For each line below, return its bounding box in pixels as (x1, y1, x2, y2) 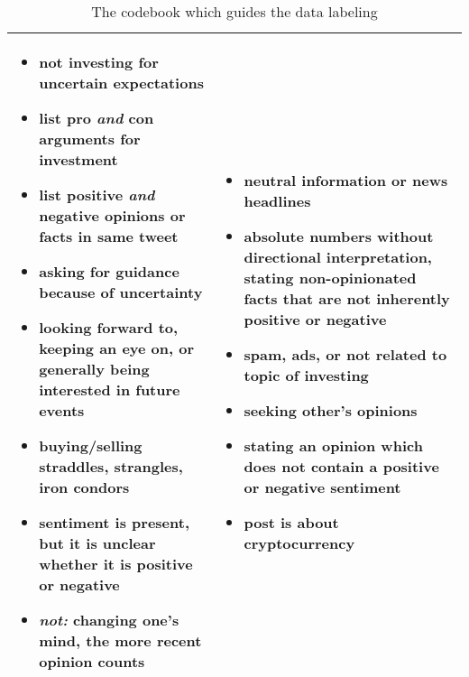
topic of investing (244, 365, 369, 385)
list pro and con (39, 107, 154, 128)
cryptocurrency (244, 533, 355, 553)
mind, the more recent (39, 630, 202, 651)
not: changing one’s (39, 609, 179, 630)
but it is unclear (39, 533, 156, 553)
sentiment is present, (39, 512, 190, 533)
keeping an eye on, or (39, 338, 195, 358)
